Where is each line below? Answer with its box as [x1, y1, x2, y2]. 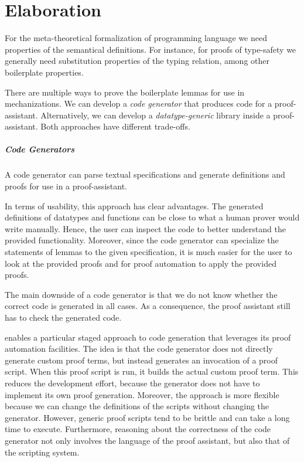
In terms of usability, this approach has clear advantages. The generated [5, 199, 264, 212]
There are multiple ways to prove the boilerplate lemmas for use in [5, 86, 245, 98]
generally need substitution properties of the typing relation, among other [5, 55, 269, 67]
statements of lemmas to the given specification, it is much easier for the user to [5, 246, 292, 257]
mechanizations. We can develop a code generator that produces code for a [5, 97, 272, 110]
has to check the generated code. [5, 311, 122, 323]
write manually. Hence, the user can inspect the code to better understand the [5, 222, 286, 235]
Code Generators [5, 143, 75, 155]
